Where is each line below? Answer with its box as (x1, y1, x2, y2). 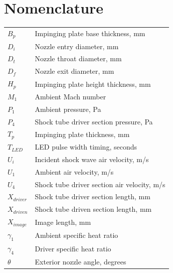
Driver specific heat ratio (35, 243, 111, 253)
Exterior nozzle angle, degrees (35, 256, 126, 266)
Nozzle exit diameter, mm (35, 66, 114, 76)
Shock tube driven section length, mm (35, 204, 152, 214)
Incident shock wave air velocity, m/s (35, 154, 149, 164)
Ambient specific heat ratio (35, 229, 118, 240)
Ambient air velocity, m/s (35, 166, 114, 177)
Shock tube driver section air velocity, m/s (35, 179, 165, 189)
